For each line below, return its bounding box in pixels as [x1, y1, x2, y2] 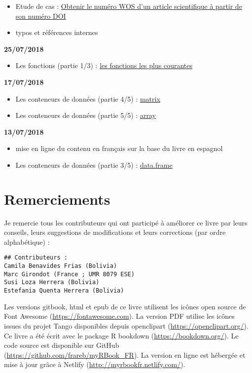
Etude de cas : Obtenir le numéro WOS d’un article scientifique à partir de [15, 1, 242, 11]
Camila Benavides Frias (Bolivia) [4, 262, 117, 270]
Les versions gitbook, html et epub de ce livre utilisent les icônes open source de [4, 301, 246, 311]
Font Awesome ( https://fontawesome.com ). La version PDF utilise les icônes [4, 311, 235, 321]
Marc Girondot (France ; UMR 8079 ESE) [4, 270, 135, 278]
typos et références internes [15, 27, 98, 37]
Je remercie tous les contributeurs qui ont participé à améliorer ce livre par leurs [4, 217, 248, 227]
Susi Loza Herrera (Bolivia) [4, 279, 100, 286]
